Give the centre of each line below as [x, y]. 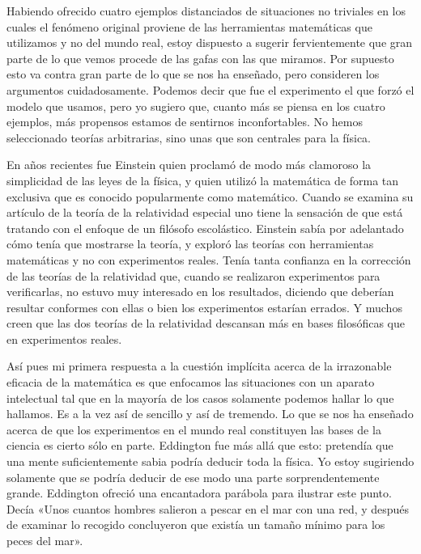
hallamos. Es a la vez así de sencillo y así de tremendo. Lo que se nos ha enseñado [210, 414]
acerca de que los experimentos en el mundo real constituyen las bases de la [194, 429]
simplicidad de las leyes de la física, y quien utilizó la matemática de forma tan [203, 180]
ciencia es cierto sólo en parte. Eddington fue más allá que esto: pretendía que [200, 445]
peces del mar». [45, 540]
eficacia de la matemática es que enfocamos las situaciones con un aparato [191, 382]
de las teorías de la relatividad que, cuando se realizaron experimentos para [193, 275]
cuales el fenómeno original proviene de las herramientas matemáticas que [189, 26]
